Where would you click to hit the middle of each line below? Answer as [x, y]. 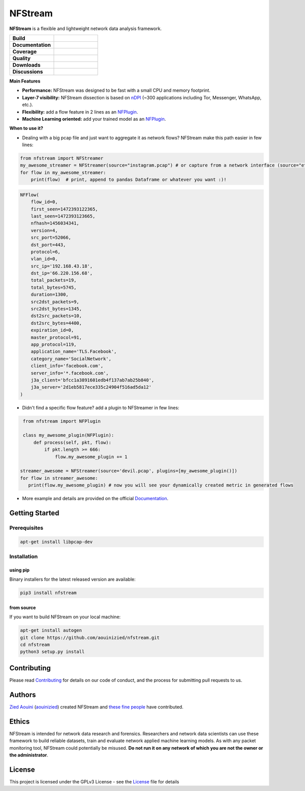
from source [23, 607]
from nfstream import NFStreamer [62, 158]
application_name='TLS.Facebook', [74, 352]
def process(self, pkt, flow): [72, 442]
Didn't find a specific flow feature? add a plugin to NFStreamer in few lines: [101, 407]
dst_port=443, [48, 245]
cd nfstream [35, 645]
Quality [21, 58]
